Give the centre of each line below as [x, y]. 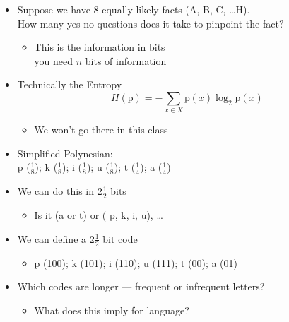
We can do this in [55, 191]
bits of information [126, 60]
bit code [120, 238]
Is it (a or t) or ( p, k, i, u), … [99, 215]
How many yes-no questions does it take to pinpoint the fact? [151, 23]
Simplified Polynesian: [65, 153]
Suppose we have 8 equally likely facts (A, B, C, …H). [134, 9]
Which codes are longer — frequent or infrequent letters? [141, 286]
